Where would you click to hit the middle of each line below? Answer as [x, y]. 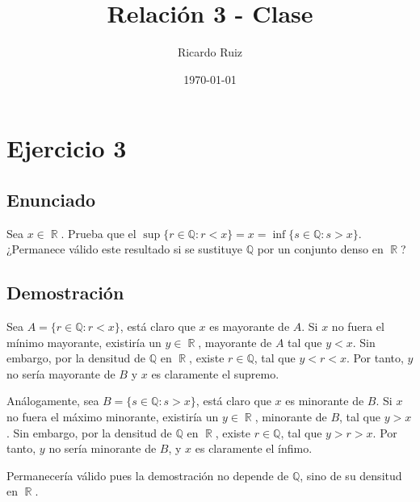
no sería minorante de [103, 448]
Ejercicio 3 [67, 148]
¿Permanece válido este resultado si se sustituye [124, 249]
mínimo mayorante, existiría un [84, 342]
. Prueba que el [99, 233]
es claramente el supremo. [215, 373]
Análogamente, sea [53, 401]
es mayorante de [250, 326]
